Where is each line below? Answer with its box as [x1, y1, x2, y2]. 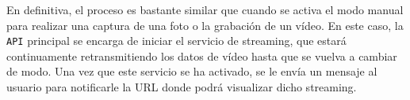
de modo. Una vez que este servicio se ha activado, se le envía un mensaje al [6, 63, 377, 80]
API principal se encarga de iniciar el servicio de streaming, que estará [6, 32, 347, 49]
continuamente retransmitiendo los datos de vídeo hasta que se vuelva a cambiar [6, 47, 397, 64]
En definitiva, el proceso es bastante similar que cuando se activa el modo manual [6, 2, 404, 17]
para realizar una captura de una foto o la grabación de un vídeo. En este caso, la [6, 17, 404, 33]
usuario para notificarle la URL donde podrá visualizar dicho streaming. [6, 79, 357, 95]
